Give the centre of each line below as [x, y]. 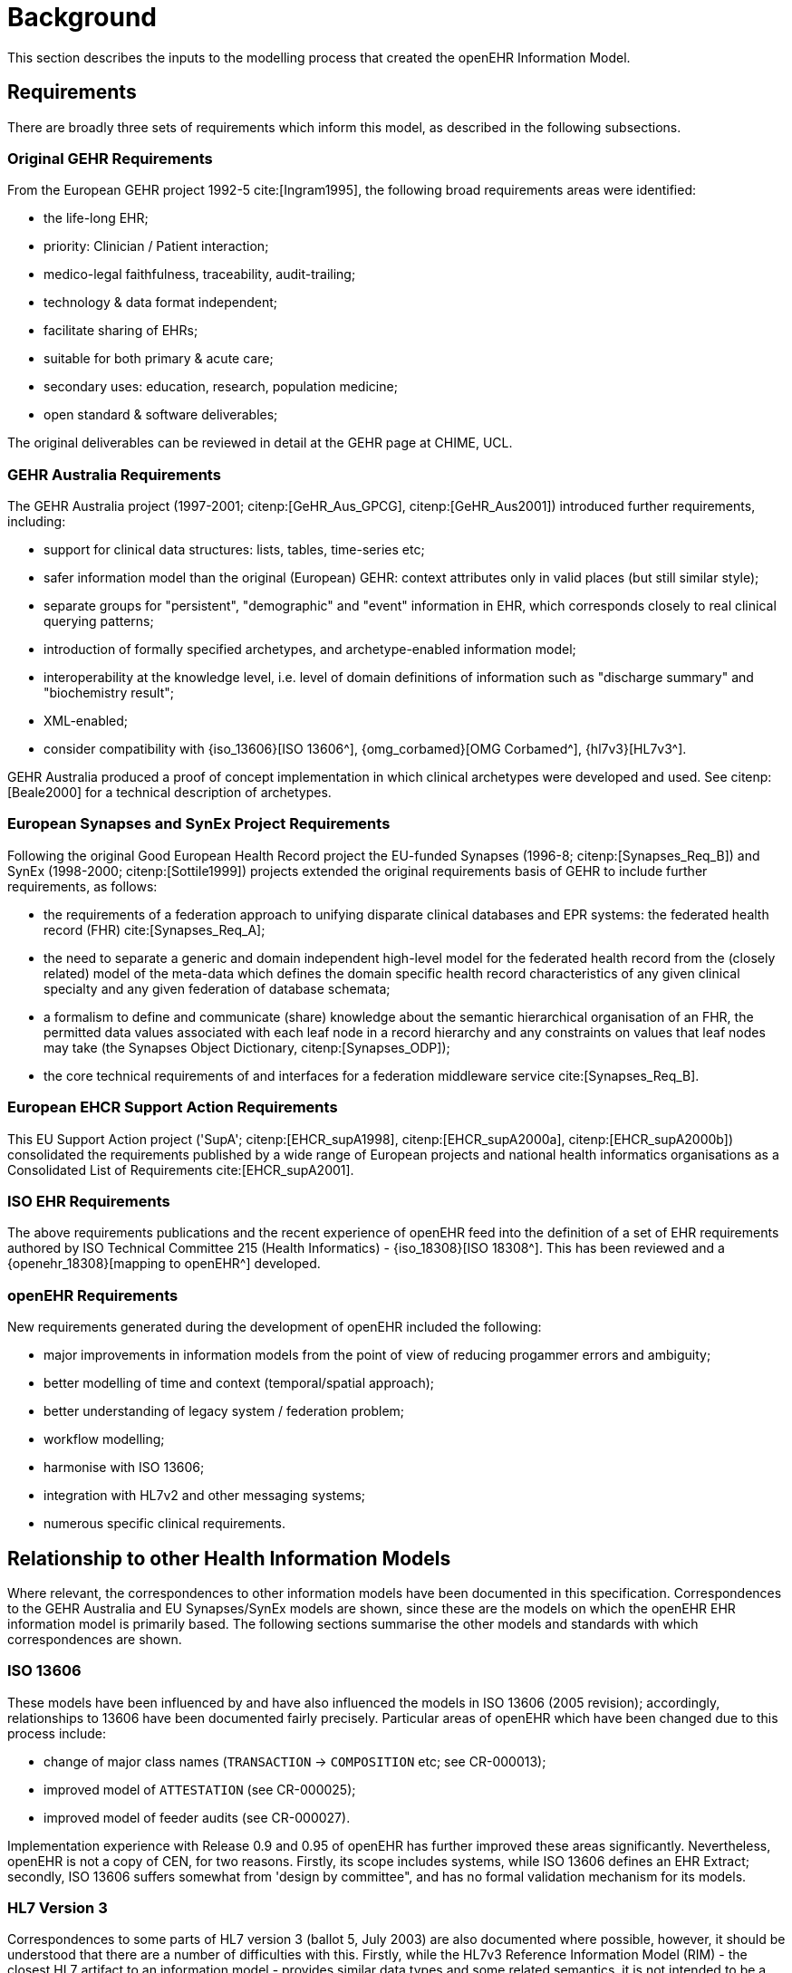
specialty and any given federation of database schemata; [217, 988]
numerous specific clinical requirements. [165, 1524]
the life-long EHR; [96, 218]
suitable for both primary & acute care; [159, 359]
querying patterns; [99, 621]
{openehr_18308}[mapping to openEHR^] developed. [164, 1264]
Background [82, 17]
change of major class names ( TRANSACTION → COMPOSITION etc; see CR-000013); [295, 1761]
